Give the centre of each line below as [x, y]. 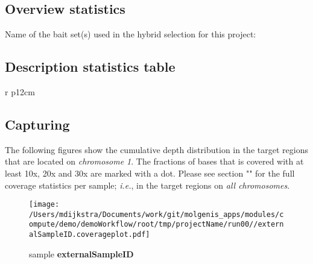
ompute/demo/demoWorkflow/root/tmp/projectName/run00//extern [156, 225]
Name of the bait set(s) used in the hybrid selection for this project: [131, 34]
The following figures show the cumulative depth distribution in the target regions [156, 149]
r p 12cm [20, 92]
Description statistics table [90, 67]
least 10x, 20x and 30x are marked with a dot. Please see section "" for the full [150, 173]
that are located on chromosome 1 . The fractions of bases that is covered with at [154, 161]
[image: [44, 205]
